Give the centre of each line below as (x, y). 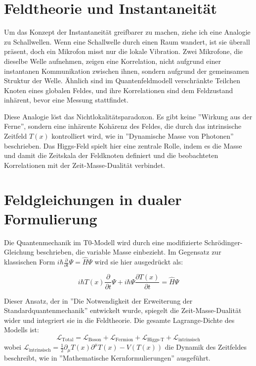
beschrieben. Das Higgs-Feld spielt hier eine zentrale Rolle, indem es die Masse (123, 145)
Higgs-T (156, 340)
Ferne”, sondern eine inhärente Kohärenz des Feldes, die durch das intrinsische (123, 126)
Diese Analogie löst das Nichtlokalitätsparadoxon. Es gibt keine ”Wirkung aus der (128, 116)
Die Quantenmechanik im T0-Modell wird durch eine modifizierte (103, 242)
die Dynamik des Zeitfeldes (206, 347)
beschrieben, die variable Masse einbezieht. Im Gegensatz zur (129, 252)
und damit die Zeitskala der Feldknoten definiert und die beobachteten (111, 155)
